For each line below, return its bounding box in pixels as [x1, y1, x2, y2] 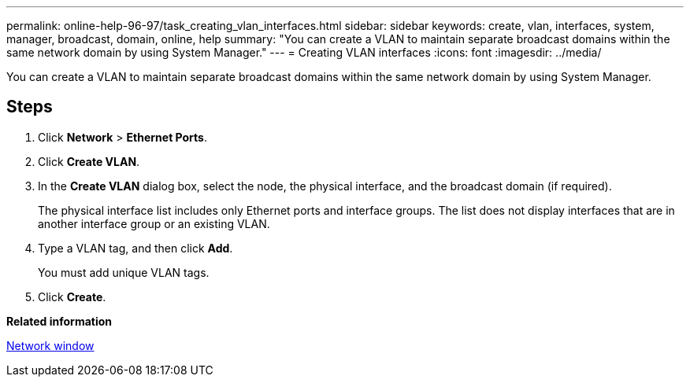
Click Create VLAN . [38, 154, 140, 168]
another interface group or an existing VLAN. [38, 216, 270, 230]
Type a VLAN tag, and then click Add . [38, 241, 233, 255]
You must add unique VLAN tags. [38, 265, 210, 279]
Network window [6, 338, 95, 352]
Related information [6, 314, 113, 328]
